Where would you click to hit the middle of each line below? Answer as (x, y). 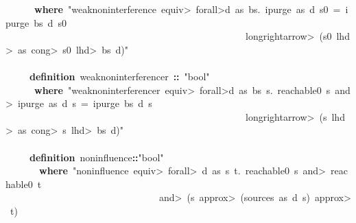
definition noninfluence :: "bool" (97, 157)
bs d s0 (50, 22)
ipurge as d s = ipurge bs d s (85, 103)
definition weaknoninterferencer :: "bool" (120, 76)
